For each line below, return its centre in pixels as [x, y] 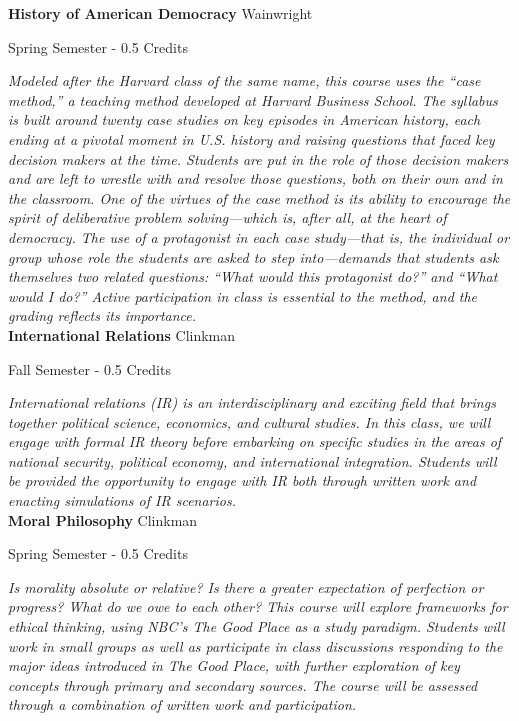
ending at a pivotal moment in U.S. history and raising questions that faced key [251, 138]
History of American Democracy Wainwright [160, 13]
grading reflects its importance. [102, 315]
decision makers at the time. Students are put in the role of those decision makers [258, 158]
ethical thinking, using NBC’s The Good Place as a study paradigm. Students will [256, 626]
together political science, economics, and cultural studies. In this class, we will [249, 421]
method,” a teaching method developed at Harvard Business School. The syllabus [253, 99]
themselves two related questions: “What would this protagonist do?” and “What [253, 276]
